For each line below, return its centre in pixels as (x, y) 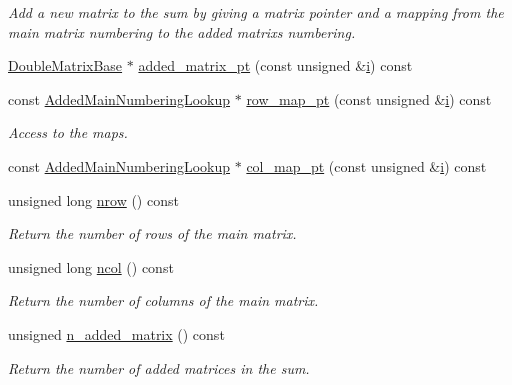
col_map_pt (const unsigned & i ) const (366, 165)
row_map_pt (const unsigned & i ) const (369, 98)
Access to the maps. (68, 132)
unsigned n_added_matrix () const (116, 333)
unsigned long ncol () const (91, 266)
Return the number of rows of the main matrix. (152, 233)
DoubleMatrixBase (65, 65)
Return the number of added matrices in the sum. (159, 367)
